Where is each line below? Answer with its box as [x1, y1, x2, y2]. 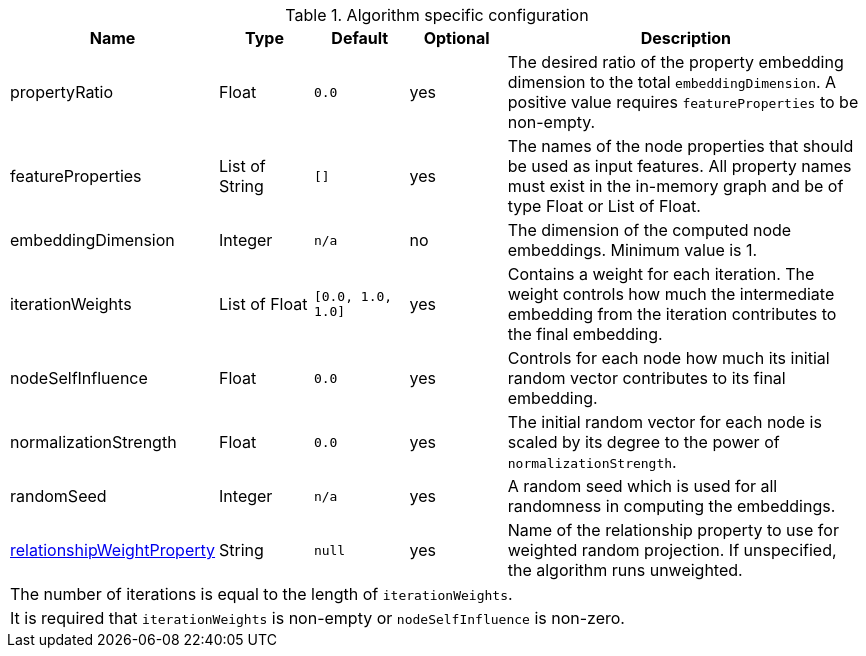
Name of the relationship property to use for [507, 520, 839, 540]
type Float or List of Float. [507, 196, 701, 216]
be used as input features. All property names [507, 156, 852, 176]
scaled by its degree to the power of [507, 432, 780, 452]
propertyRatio [10, 82, 114, 102]
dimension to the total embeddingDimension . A [507, 72, 837, 92]
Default [331, 28, 389, 48]
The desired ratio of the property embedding [507, 52, 844, 72]
